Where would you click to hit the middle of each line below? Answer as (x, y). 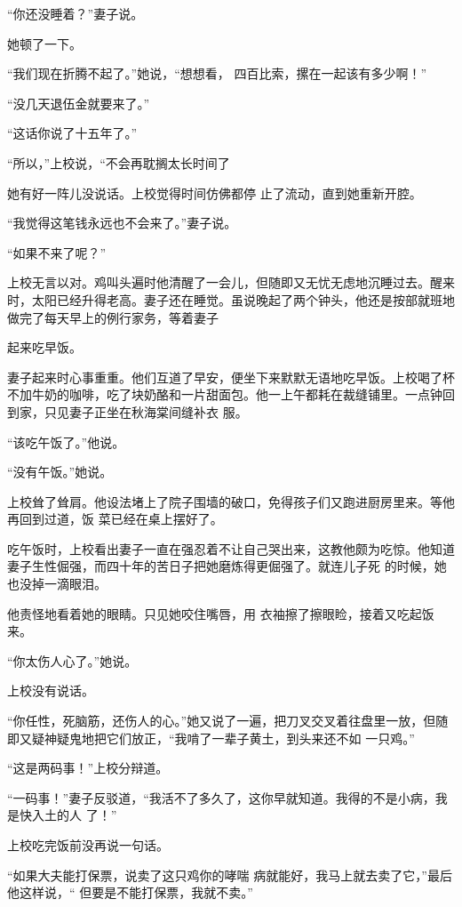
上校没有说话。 (51, 690)
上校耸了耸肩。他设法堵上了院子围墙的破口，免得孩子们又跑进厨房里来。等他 (231, 501)
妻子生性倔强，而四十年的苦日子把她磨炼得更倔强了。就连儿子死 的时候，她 (227, 566)
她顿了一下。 (44, 43)
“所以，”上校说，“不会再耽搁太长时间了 (119, 162)
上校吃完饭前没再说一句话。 (88, 845)
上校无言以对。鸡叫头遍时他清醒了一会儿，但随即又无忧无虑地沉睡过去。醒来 (231, 282)
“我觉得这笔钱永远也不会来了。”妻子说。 (122, 223)
